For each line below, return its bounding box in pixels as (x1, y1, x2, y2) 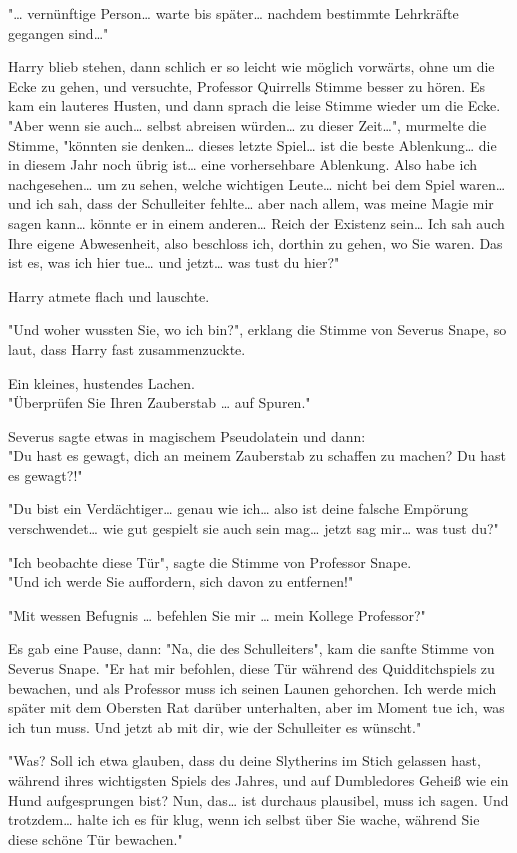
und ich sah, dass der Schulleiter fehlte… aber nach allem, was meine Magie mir (8, 193, 494, 214)
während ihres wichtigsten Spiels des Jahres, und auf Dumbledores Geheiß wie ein (8, 770, 509, 790)
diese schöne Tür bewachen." (8, 828, 183, 849)
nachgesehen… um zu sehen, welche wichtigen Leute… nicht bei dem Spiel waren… (8, 173, 506, 194)
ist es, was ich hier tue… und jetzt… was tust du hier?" (8, 252, 340, 273)
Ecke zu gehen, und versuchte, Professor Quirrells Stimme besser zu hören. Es (8, 75, 485, 96)
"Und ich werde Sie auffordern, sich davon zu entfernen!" (8, 571, 354, 592)
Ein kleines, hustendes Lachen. (8, 372, 195, 393)
